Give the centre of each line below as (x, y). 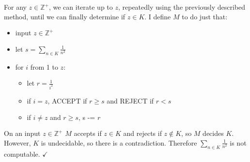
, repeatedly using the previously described (182, 7)
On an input (22, 133)
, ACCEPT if (67, 101)
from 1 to (44, 66)
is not (238, 142)
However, (17, 142)
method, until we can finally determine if (65, 16)
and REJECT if (130, 101)
